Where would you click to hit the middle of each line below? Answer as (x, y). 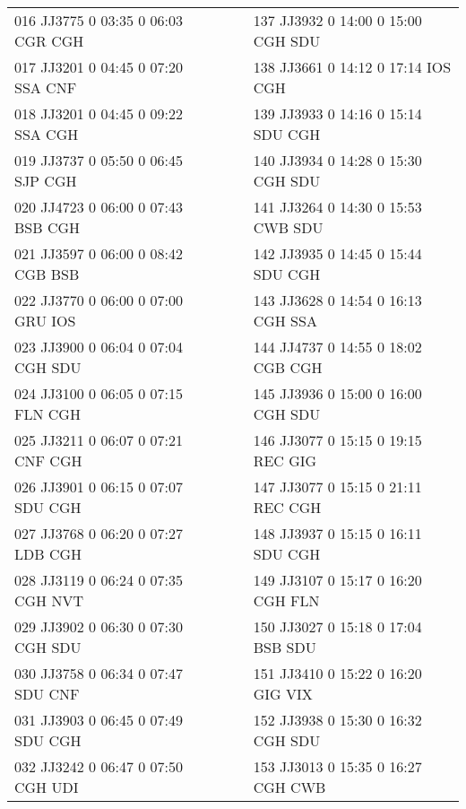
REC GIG (285, 461)
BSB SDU (285, 647)
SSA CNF (46, 87)
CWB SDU (288, 227)
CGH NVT (49, 600)
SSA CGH (47, 134)
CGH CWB (289, 787)
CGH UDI (47, 787)
